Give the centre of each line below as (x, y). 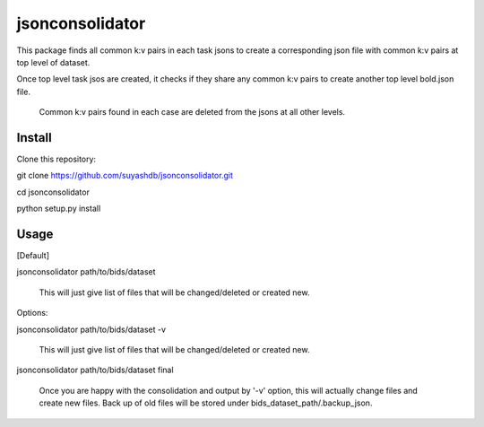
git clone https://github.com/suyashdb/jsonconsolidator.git (125, 176)
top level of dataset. (53, 62)
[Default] (33, 256)
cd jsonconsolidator (53, 192)
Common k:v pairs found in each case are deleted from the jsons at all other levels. (192, 112)
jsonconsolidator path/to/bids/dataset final (95, 370)
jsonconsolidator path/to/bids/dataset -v (91, 329)
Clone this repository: (56, 159)
